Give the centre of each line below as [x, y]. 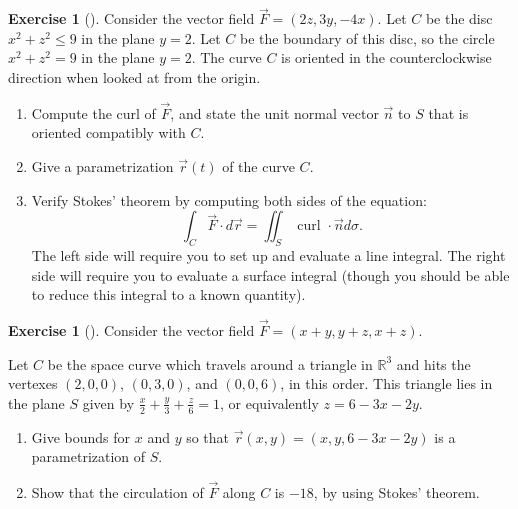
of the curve [258, 166]
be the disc [459, 18]
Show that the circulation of [117, 492]
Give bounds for [81, 436]
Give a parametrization [102, 166]
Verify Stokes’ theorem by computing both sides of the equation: [229, 199]
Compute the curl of [93, 112]
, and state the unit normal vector [274, 112]
